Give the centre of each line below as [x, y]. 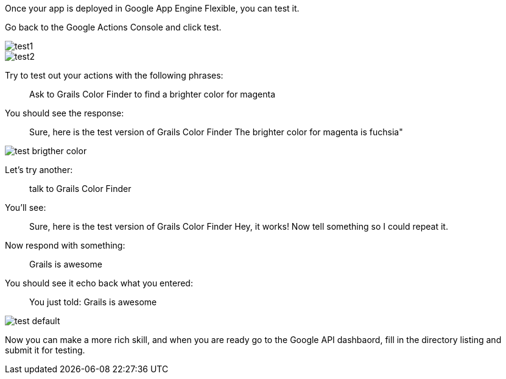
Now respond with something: [65, 245]
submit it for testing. [45, 350]
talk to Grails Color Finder [80, 189]
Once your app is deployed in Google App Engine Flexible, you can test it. [152, 8]
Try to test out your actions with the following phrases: [114, 75]
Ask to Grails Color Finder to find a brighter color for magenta [153, 94]
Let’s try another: [39, 170]
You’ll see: [26, 207]
